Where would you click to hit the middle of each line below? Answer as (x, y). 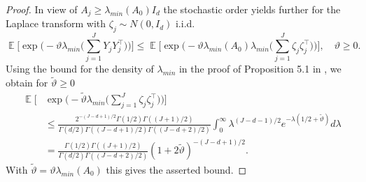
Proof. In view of (42, 9)
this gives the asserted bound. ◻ (176, 169)
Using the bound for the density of (80, 69)
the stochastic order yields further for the (252, 9)
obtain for (27, 83)
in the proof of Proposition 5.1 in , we (260, 69)
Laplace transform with (56, 23)
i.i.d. (185, 23)
